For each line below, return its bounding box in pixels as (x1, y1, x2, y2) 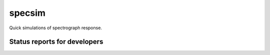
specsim (9, 7, 46, 18)
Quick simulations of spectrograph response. (9, 25, 102, 31)
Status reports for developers (9, 38, 103, 46)
